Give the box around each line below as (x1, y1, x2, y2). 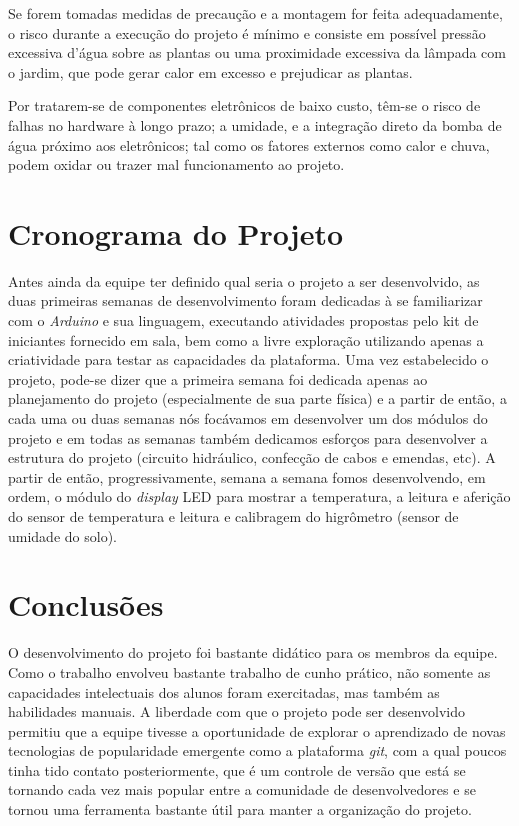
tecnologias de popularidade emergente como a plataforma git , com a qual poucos (8, 740, 507, 761)
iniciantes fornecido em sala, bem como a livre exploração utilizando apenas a (8, 329, 484, 350)
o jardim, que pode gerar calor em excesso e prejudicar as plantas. (8, 61, 413, 82)
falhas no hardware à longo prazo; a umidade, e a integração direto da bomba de (8, 114, 502, 135)
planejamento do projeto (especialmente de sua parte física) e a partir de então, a (8, 388, 507, 409)
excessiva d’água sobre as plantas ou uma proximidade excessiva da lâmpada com (8, 42, 506, 63)
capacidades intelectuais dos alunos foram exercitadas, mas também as (8, 681, 440, 702)
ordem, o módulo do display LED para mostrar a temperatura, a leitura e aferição (8, 486, 511, 507)
